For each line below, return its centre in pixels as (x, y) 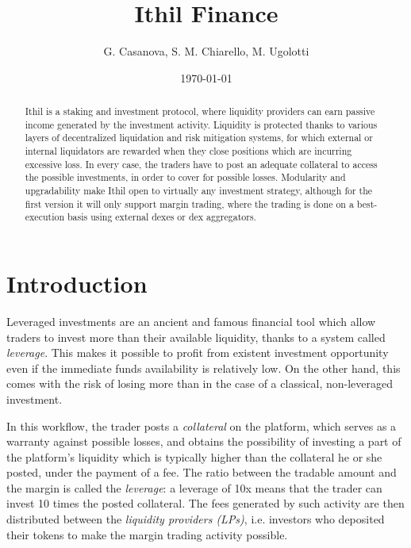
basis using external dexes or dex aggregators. (161, 217)
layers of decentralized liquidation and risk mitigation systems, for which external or (199, 138)
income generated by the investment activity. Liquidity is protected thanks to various (201, 124)
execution (45, 217)
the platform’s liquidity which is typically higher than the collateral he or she (194, 456)
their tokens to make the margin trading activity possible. (147, 534)
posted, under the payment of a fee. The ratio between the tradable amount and (202, 472)
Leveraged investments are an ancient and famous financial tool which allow (191, 321)
